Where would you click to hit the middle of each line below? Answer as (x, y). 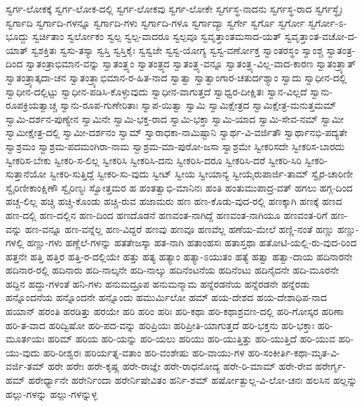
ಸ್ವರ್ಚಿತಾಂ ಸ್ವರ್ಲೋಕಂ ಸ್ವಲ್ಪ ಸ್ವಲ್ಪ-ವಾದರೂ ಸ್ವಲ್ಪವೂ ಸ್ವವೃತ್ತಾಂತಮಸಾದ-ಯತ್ (157, 36)
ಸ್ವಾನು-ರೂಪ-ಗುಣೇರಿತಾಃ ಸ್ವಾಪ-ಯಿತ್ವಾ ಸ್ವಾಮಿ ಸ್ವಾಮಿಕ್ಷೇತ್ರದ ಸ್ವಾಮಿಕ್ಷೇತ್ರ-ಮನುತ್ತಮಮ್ (198, 105)
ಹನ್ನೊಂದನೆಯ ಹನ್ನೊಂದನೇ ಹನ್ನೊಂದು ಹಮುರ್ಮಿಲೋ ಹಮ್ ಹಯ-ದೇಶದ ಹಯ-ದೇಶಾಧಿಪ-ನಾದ (167, 297)
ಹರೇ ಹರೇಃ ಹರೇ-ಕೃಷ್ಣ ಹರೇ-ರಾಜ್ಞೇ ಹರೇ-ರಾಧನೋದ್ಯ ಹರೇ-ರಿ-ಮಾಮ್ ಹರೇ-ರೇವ (180, 366)
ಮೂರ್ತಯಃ (25, 339)
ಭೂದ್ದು (18, 36)
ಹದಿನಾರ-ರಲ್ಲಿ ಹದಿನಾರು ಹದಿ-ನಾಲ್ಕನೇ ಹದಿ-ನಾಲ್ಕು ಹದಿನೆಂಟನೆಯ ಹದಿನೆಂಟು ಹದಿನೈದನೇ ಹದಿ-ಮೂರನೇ (173, 270)
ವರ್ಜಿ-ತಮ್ (25, 366)
